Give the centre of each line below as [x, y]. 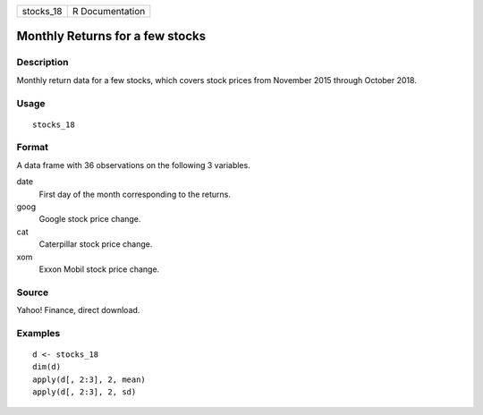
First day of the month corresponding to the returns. [135, 194]
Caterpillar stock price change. [96, 244]
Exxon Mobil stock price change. [99, 269]
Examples [38, 333]
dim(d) [47, 367]
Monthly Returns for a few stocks [111, 36]
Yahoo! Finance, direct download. [78, 310]
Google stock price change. [90, 219]
